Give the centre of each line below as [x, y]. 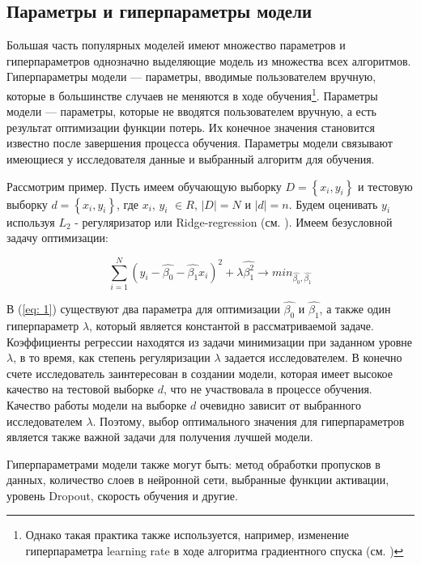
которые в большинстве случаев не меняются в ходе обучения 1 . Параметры [192, 94]
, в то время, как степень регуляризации [112, 357]
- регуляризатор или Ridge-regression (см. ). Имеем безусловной [234, 221]
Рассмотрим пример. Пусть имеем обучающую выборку [144, 186]
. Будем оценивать [333, 204]
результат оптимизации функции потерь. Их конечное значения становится [191, 127]
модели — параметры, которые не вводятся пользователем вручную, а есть [191, 111]
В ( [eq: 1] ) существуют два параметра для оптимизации [143, 309]
